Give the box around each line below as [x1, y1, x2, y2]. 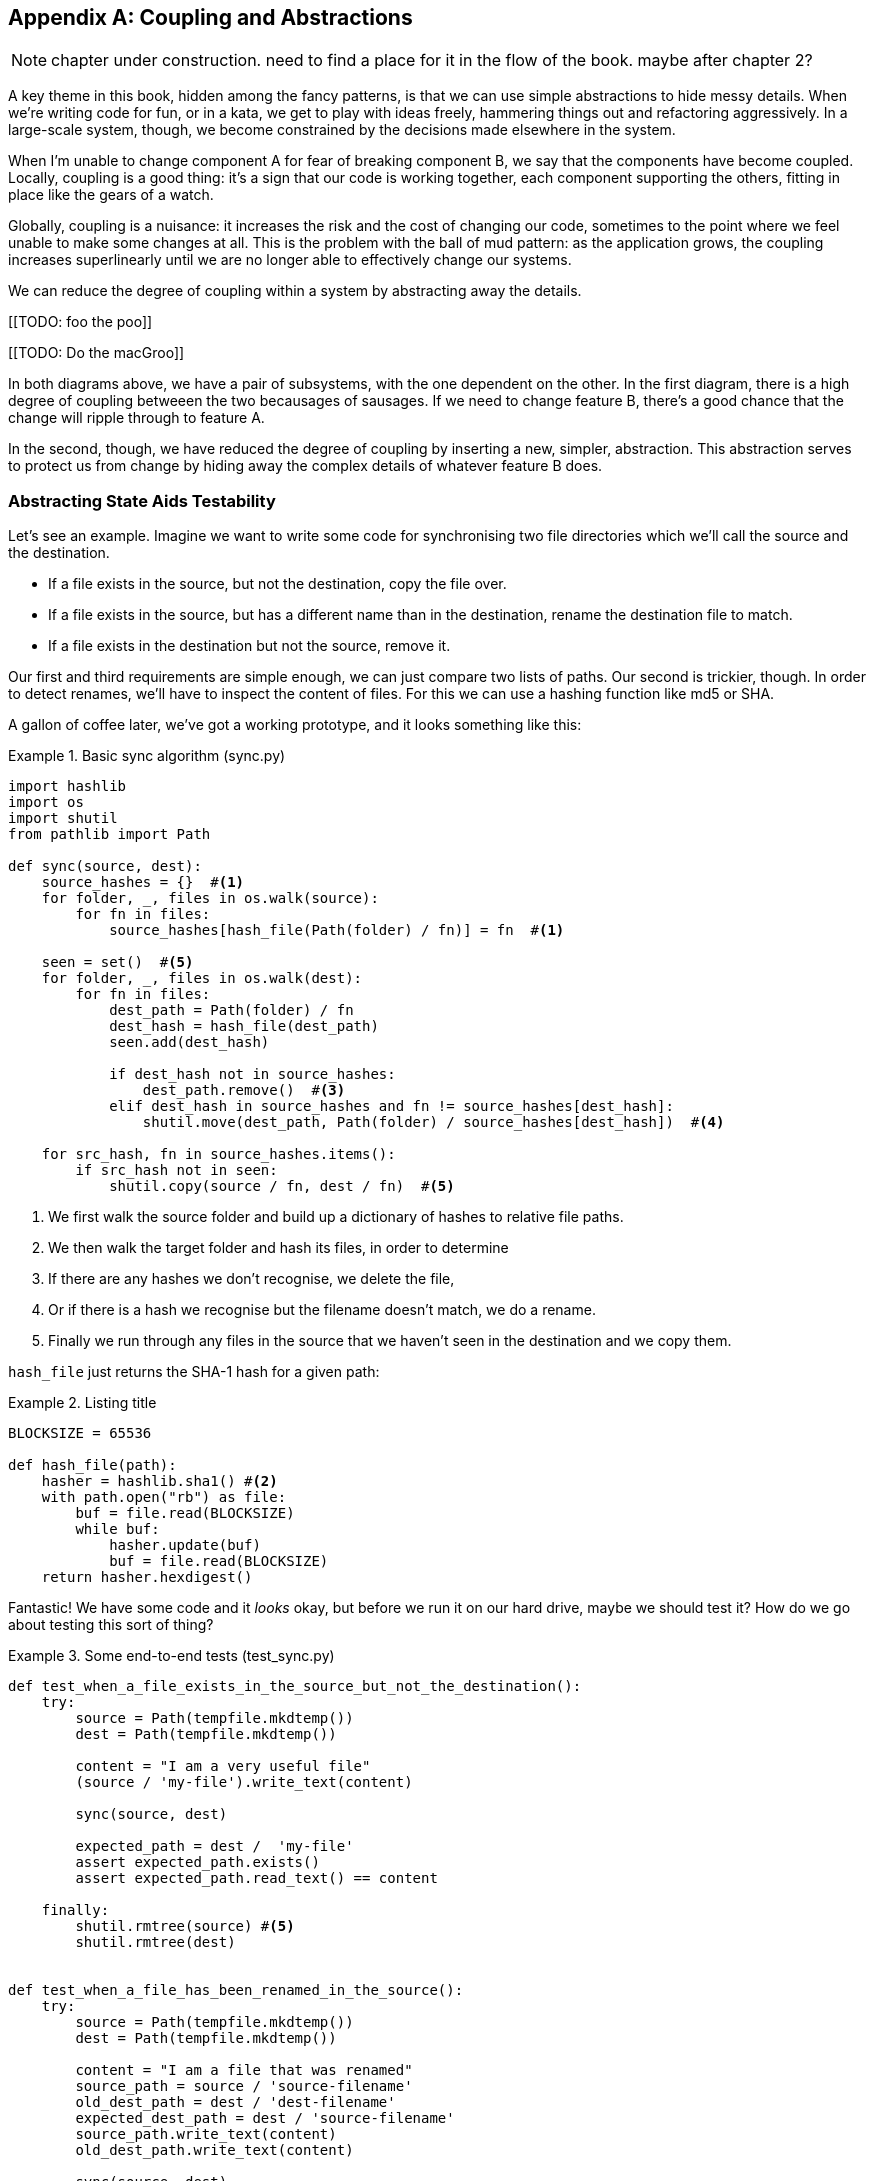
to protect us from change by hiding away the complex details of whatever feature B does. [8, 457, 603, 475]
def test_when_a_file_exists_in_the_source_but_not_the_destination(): [8, 1678, 582, 1695]
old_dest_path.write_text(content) [75, 2142, 354, 2159]
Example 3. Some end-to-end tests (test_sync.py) [8, 1647, 335, 1665]
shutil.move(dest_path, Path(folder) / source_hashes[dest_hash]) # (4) [142, 1114, 725, 1131]
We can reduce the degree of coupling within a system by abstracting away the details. [8, 282, 582, 300]
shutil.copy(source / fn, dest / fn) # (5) [109, 1178, 455, 1195]
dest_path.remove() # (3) [142, 1082, 346, 1099]
